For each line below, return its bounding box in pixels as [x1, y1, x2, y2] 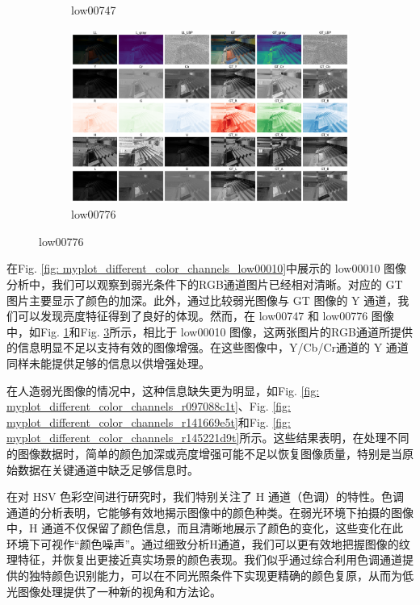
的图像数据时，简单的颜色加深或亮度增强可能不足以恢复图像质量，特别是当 [6, 444, 402, 461]
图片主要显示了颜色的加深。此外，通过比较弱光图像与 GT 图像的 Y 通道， [6, 291, 398, 308]
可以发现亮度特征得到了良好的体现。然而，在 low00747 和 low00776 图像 [17, 307, 394, 324]
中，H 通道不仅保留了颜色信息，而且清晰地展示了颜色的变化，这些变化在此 [6, 519, 404, 536]
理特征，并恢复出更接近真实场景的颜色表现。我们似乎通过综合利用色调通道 [6, 551, 402, 568]
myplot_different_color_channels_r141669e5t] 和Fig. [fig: [6, 413, 291, 430]
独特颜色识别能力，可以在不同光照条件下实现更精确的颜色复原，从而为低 [28, 567, 414, 584]
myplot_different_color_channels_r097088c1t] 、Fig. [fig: [6, 398, 291, 415]
